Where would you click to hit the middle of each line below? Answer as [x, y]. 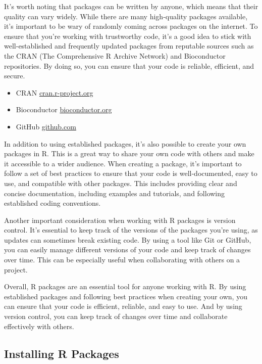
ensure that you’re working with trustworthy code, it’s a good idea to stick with [128, 36]
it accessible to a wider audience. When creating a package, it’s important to [123, 163]
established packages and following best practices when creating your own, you [126, 296]
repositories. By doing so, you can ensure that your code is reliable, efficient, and [129, 65]
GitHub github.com [46, 126]
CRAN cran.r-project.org [55, 92]
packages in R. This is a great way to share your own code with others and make [129, 153]
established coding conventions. [53, 203]
